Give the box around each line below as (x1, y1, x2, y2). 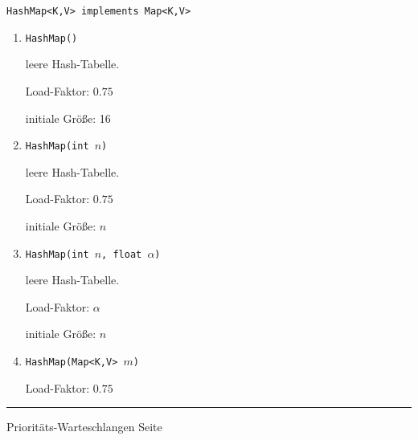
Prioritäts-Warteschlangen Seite (6, 418, 162, 435)
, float (101, 248, 142, 260)
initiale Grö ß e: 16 (25, 109, 111, 126)
